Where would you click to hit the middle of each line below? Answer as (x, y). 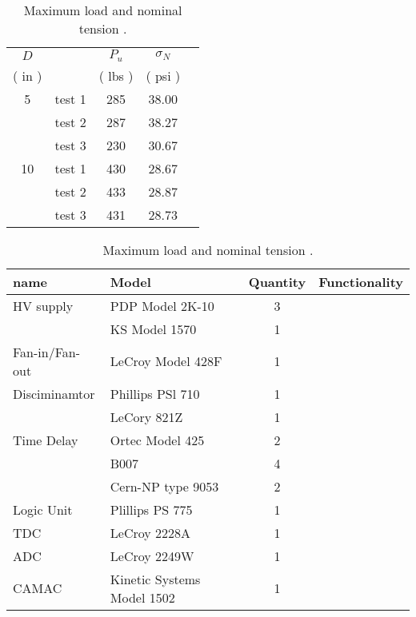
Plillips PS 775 (151, 509)
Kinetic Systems (155, 579)
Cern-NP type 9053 (164, 486)
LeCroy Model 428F (166, 361)
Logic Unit (43, 509)
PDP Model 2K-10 (162, 305)
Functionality (361, 281)
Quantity (277, 281)
